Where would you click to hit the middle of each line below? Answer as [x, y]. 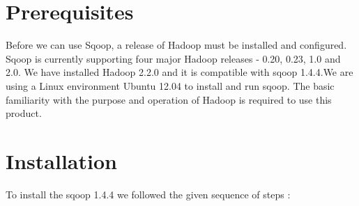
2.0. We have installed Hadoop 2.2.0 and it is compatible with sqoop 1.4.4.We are [179, 72]
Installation [61, 160]
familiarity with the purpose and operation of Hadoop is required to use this [169, 99]
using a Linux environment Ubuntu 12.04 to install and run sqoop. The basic [170, 85]
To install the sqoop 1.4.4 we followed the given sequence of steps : [148, 194]
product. [24, 113]
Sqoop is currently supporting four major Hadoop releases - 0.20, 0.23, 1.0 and [173, 58]
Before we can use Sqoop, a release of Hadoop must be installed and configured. [176, 45]
